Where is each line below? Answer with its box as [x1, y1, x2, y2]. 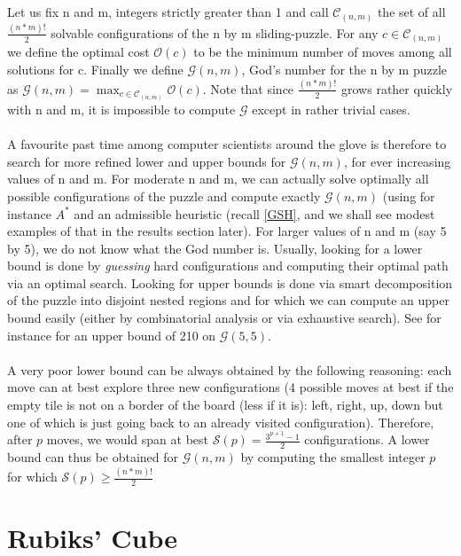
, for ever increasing [343, 152, 451, 170]
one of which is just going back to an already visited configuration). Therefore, [7, 412, 434, 431]
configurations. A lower [304, 430, 430, 449]
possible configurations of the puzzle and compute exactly [7, 186, 321, 205]
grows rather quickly [341, 79, 453, 98]
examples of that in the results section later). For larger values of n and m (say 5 [7, 222, 447, 240]
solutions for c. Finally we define [7, 59, 184, 78]
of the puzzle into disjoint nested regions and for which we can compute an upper [7, 291, 449, 309]
